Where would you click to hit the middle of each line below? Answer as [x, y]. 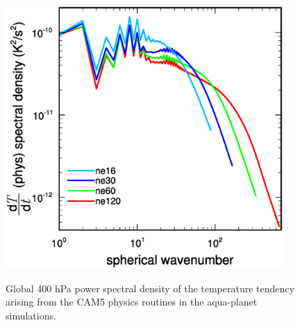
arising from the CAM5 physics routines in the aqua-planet [132, 302]
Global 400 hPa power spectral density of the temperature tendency [150, 288]
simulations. [31, 315]
